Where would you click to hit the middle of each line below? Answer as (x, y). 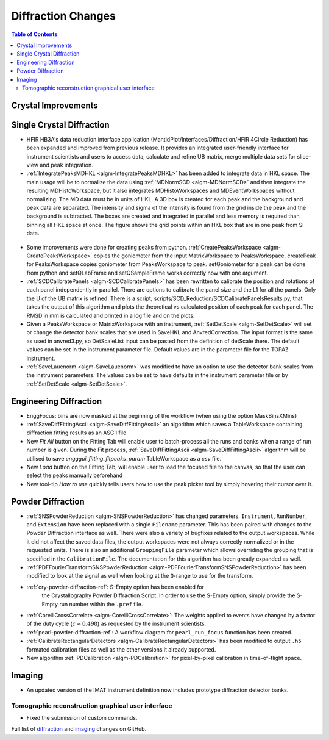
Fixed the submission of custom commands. (82, 717)
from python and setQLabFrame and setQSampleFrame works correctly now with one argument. (147, 273)
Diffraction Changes (63, 16)
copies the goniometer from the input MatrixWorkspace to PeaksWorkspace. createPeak (205, 256)
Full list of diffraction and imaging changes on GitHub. (79, 729)
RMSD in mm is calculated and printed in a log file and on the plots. (111, 315)
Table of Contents (34, 34)
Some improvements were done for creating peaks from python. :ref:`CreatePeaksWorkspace (144, 247)
